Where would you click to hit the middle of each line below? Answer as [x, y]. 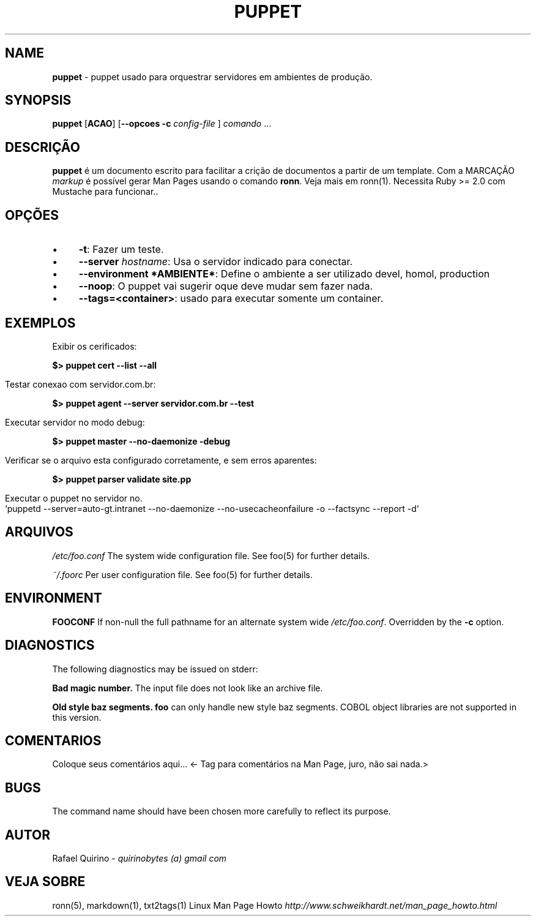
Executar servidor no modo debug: [75, 422]
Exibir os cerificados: [95, 346]
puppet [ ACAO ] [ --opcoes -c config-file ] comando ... [162, 124]
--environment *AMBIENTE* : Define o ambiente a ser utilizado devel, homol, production [284, 274]
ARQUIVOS [39, 532]
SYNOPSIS [38, 100]
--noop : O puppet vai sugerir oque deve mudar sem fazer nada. [226, 286]
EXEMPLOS [40, 323]
